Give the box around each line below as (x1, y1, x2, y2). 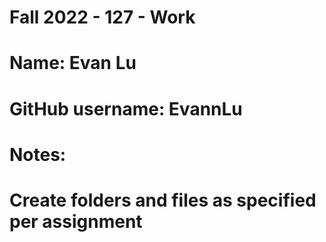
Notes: (9, 143, 67, 166)
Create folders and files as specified (9, 189, 317, 211)
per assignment (9, 210, 143, 233)
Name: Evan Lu (9, 52, 137, 75)
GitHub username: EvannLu (9, 97, 243, 120)
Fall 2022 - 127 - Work (9, 6, 196, 29)
